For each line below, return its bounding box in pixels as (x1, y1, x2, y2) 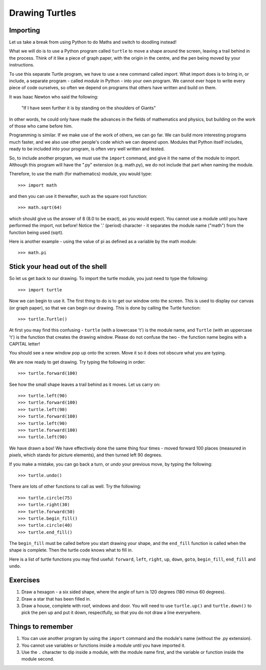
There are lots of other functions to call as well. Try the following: (9, 483, 141, 489)
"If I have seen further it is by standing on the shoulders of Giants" (21, 105, 156, 111)
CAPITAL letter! (9, 341, 40, 347)
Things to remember (9, 623, 73, 631)
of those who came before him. (9, 123, 73, 129)
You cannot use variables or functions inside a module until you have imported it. (21, 642, 186, 648)
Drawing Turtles (9, 7, 76, 18)
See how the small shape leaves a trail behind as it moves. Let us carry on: (9, 382, 161, 387)
